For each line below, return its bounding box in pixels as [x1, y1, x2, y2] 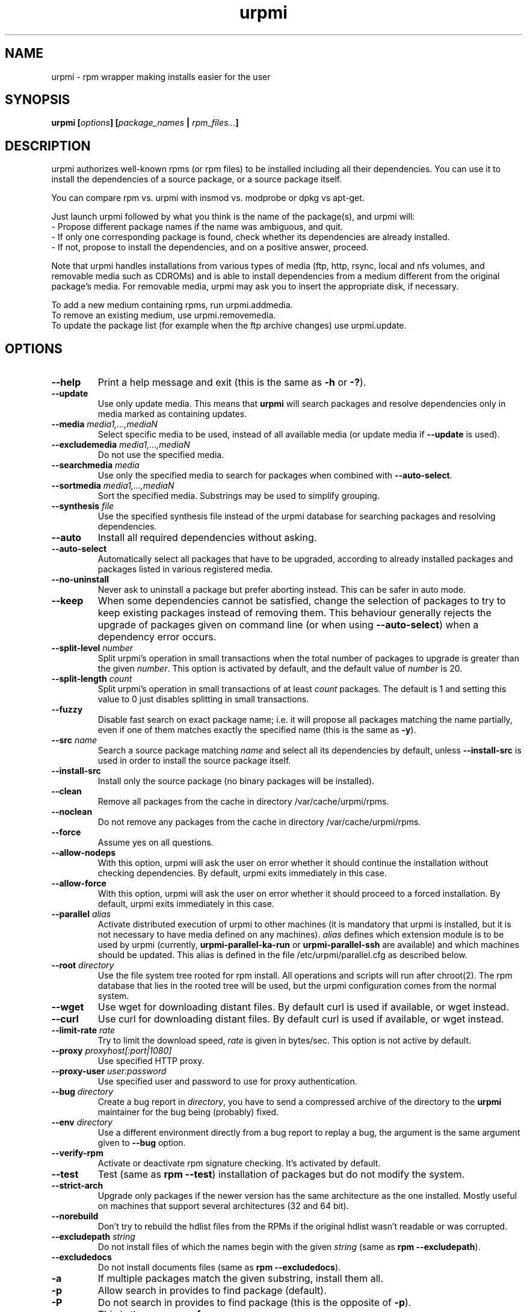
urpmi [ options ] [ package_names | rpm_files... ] [51, 117, 239, 128]
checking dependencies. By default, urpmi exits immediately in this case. [97, 868, 387, 879]
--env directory [51, 1117, 112, 1128]
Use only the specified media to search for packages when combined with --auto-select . [97, 470, 452, 481]
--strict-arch [51, 1180, 103, 1191]
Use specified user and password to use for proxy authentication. [97, 1076, 357, 1087]
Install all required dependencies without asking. [97, 531, 317, 544]
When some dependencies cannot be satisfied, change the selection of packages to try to [97, 595, 506, 607]
